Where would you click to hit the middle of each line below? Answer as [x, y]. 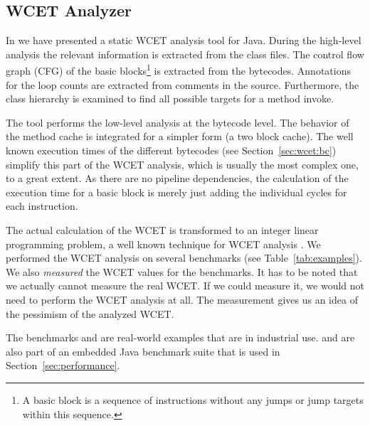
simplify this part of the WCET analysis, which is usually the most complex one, [182, 164]
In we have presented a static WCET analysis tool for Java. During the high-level [184, 40]
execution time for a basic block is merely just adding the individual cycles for [176, 192]
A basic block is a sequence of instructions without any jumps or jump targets [193, 399]
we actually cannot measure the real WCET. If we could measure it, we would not [185, 286]
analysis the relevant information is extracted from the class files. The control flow [185, 54]
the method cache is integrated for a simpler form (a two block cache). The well [180, 136]
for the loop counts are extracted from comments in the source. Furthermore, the [183, 84]
